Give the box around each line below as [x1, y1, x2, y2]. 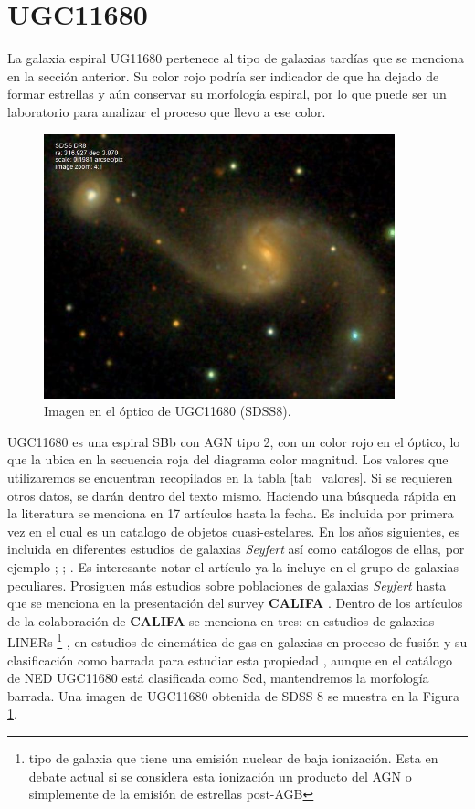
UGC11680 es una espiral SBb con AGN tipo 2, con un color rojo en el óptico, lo [7, 431, 460, 451]
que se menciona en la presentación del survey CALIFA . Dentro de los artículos [7, 593, 463, 612]
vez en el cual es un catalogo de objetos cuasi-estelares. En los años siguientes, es [7, 521, 460, 540]
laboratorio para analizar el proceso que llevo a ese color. [7, 101, 326, 121]
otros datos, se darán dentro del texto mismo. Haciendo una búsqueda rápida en [7, 485, 457, 505]
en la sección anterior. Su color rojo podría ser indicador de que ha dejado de [7, 66, 439, 85]
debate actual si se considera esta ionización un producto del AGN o [28, 766, 412, 785]
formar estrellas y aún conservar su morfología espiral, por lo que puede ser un [7, 84, 447, 103]
